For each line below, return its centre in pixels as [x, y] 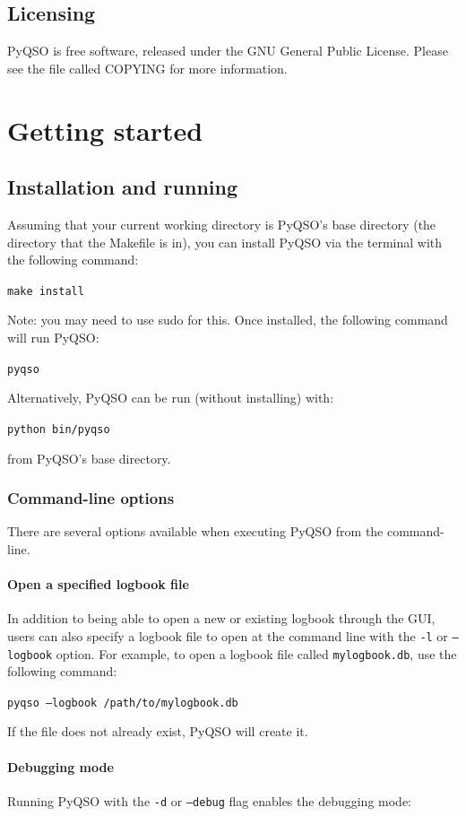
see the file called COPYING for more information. [147, 68]
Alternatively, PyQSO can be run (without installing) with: [171, 398]
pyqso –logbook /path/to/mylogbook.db [123, 703]
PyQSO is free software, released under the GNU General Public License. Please [228, 51]
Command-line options [91, 498]
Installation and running [123, 187]
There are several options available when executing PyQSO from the [195, 531]
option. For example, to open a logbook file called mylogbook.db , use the [256, 653]
